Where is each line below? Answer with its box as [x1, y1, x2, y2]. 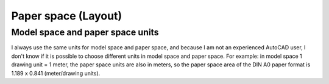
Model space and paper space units [11, 27, 159, 38]
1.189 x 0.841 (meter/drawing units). [11, 69, 101, 77]
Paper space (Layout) [11, 9, 122, 23]
